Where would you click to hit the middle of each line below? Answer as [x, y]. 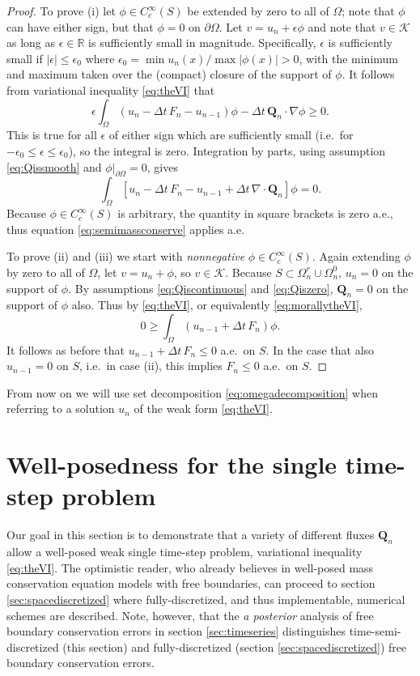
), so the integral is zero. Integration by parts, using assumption [227, 150]
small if [25, 58]
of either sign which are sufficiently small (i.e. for [231, 135]
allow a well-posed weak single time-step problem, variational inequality [185, 552]
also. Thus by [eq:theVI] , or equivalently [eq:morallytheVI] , [217, 305]
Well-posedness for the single [172, 464]
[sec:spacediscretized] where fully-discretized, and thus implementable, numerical [206, 599]
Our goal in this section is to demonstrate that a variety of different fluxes [191, 535]
